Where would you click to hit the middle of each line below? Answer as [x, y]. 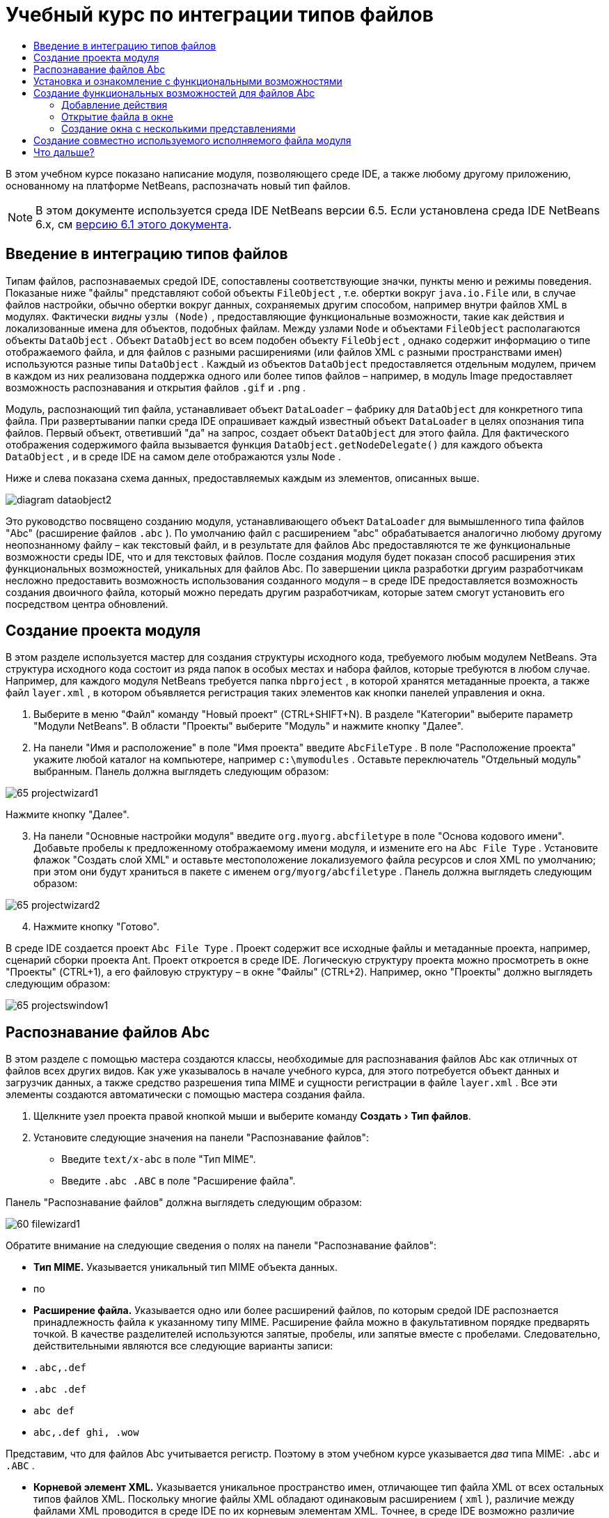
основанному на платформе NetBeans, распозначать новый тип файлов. [178, 185]
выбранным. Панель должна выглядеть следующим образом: [181, 772]
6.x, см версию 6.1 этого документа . [134, 224]
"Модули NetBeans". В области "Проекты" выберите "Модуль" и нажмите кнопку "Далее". [248, 726]
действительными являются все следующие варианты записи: [183, 1346]
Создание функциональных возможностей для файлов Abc [174, 93]
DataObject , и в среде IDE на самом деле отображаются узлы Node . [173, 456]
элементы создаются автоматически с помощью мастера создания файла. [185, 1095]
